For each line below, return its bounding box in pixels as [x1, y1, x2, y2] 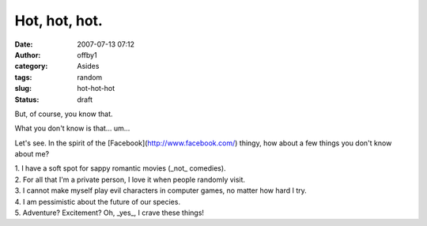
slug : [14, 84, 32, 93]
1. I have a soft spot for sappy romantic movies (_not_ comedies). [14, 164, 226, 173]
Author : [14, 50, 41, 59]
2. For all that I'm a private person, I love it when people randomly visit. [14, 175, 245, 184]
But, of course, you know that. [14, 109, 113, 119]
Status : [14, 95, 40, 104]
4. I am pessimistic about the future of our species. [14, 197, 181, 206]
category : [14, 62, 48, 71]
